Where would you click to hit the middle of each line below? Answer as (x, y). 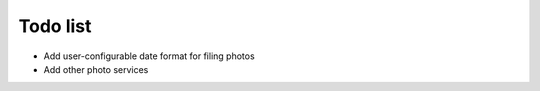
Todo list (55, 26)
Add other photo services (96, 69)
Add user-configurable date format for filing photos (149, 56)
